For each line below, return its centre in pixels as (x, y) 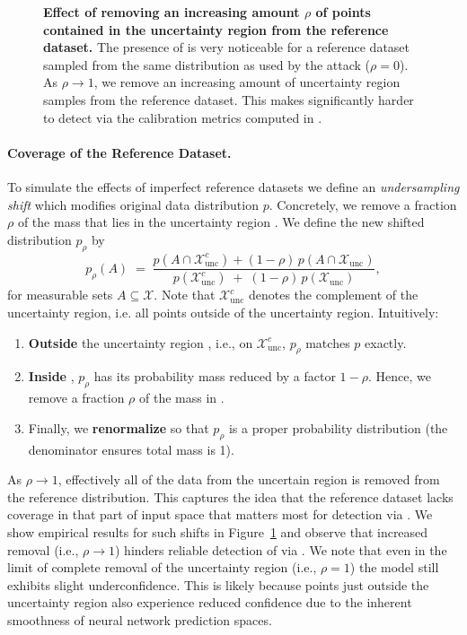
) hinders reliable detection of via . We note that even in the (281, 549)
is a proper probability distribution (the (338, 427)
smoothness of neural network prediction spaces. (140, 619)
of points (343, 12)
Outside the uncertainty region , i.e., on (141, 342)
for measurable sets (60, 295)
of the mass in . (182, 398)
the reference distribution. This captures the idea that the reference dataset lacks (230, 496)
